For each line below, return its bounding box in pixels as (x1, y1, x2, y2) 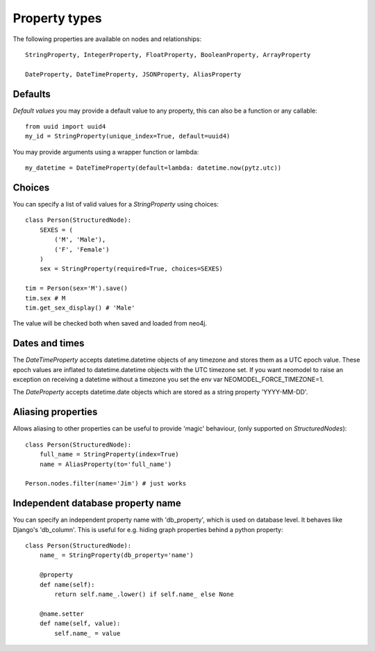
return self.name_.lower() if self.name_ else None (54, 590, 234, 598)
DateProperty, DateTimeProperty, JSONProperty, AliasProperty (25, 70, 242, 78)
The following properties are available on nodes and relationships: (12, 35, 201, 43)
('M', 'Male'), (54, 236, 106, 243)
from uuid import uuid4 (25, 122, 106, 131)
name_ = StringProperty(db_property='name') (39, 552, 194, 559)
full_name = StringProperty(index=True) (39, 451, 180, 458)
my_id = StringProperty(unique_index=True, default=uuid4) (25, 132, 231, 140)
